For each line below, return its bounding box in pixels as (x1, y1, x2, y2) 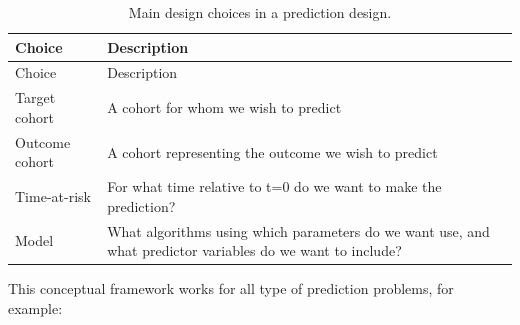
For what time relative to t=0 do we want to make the (107, 176, 442, 197)
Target (15, 87, 56, 108)
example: (8, 297, 63, 318)
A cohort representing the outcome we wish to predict (107, 141, 438, 162)
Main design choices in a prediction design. (128, 2, 392, 22)
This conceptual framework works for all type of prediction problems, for (8, 278, 454, 299)
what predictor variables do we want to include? (107, 240, 402, 261)
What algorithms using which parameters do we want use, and (107, 220, 490, 241)
